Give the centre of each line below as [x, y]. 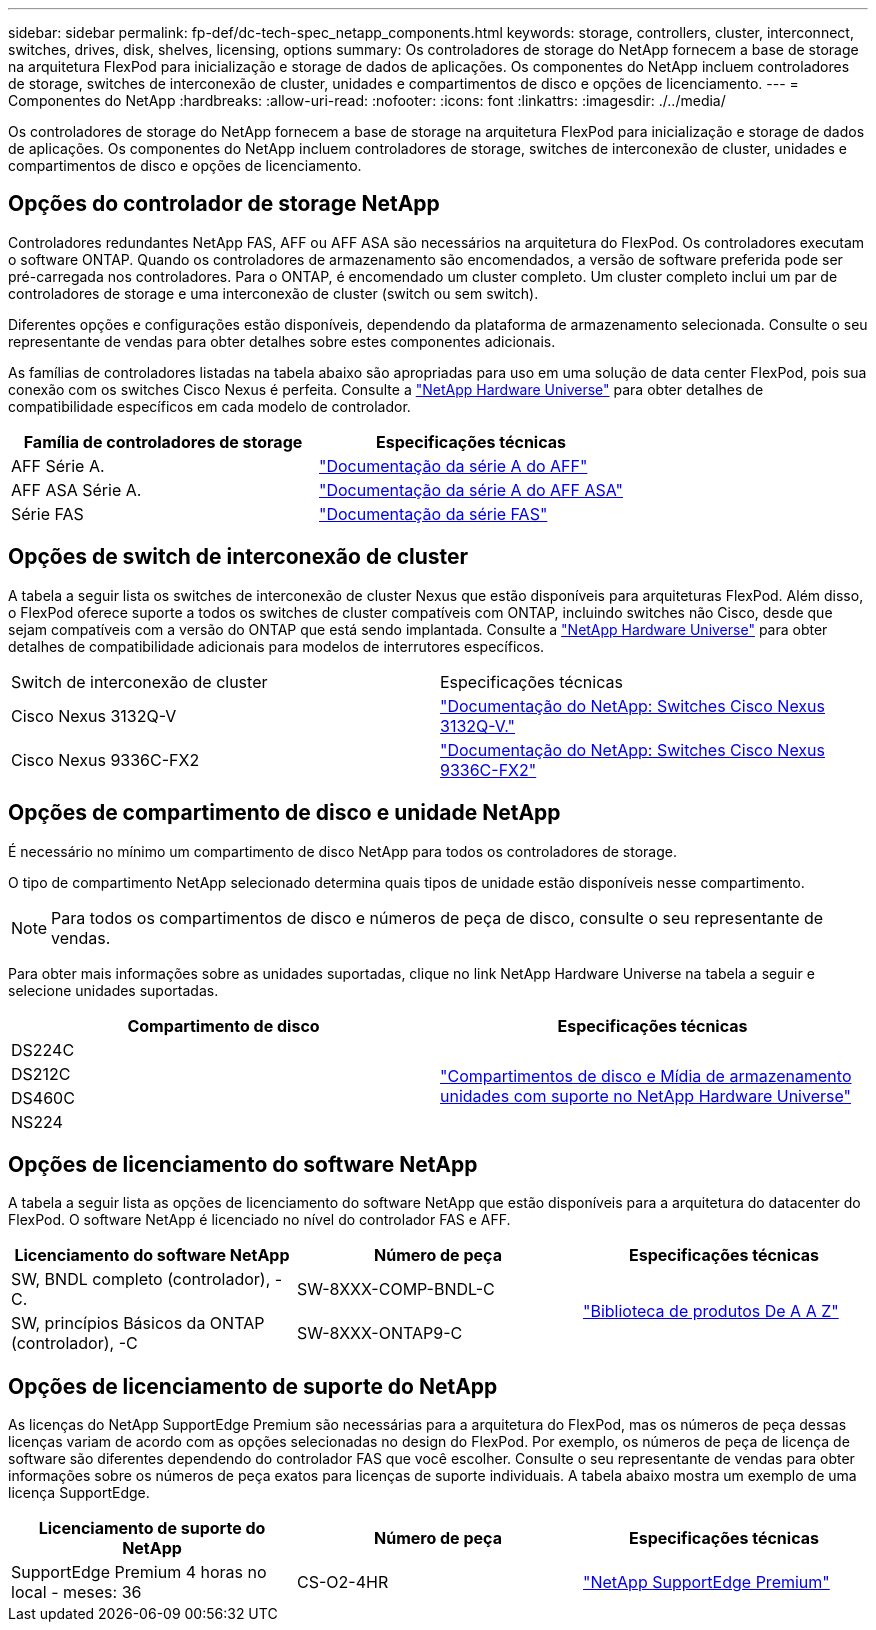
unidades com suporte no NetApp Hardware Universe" [646, 1095]
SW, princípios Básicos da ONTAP [138, 1323]
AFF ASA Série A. [76, 489]
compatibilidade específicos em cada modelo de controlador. [209, 406]
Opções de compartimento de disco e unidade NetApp [284, 813]
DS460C [43, 1097]
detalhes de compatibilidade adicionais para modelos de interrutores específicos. [276, 646]
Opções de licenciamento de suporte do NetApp [253, 1386]
